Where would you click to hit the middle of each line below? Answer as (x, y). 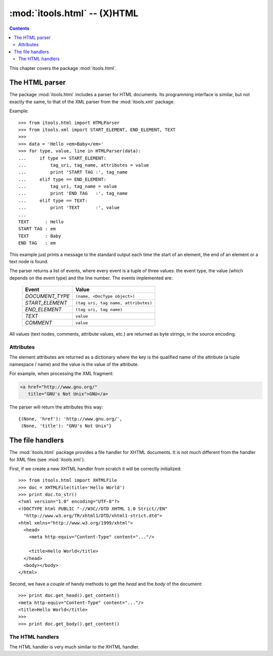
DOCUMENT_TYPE (48, 296)
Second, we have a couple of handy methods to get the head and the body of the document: (106, 584)
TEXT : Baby (40, 236)
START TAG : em (37, 229)
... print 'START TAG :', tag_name (73, 172)
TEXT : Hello (41, 222)
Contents (19, 28)
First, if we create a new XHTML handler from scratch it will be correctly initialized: (96, 469)
